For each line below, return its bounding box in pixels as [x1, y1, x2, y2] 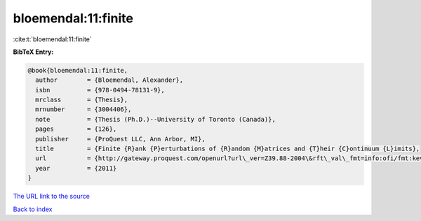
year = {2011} [35, 164, 117, 172]
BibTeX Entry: [13, 48, 54, 56]
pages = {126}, [35, 125, 117, 133]
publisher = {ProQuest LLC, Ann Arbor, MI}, [35, 135, 206, 143]
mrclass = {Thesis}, [35, 96, 128, 104]
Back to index [13, 205, 53, 213]
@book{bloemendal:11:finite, [27, 66, 128, 74]
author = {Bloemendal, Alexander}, [35, 76, 184, 84]
